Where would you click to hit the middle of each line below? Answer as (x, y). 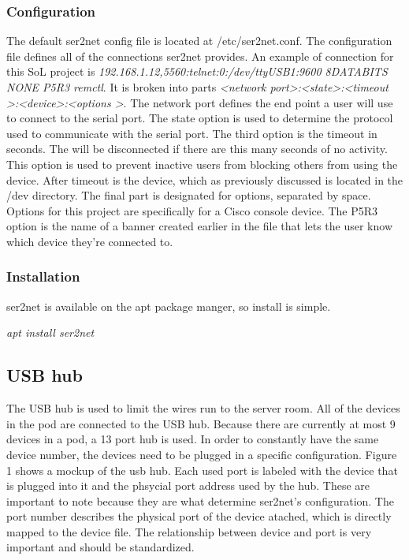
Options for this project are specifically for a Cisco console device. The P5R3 (192, 210)
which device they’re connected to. (90, 241)
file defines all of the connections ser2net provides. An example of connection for (200, 56)
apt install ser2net (50, 332)
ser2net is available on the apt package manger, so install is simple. (169, 306)
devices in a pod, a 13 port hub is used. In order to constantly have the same (193, 439)
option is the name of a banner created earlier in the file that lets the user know (200, 226)
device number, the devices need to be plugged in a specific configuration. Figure (202, 454)
